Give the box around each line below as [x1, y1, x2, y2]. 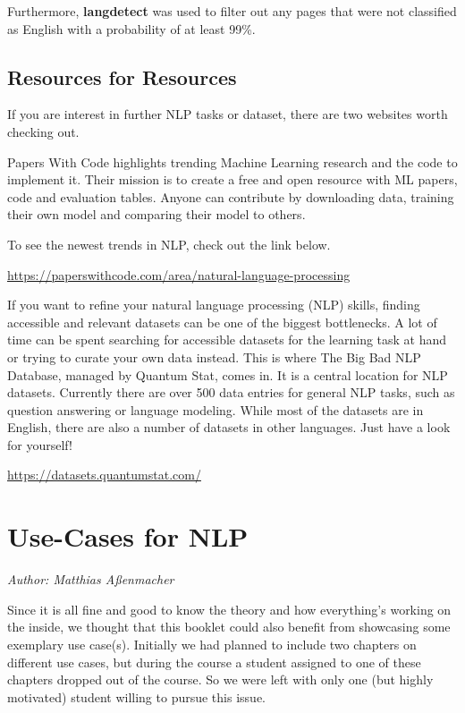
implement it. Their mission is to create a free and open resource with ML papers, [7, 170, 458, 189]
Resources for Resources [7, 63, 237, 90]
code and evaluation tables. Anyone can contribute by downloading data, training [7, 187, 454, 206]
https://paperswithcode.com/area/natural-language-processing [7, 265, 351, 284]
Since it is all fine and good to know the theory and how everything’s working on [7, 599, 452, 618]
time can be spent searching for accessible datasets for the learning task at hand [7, 330, 447, 349]
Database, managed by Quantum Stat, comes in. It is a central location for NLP [7, 365, 448, 384]
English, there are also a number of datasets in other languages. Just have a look [7, 418, 451, 437]
